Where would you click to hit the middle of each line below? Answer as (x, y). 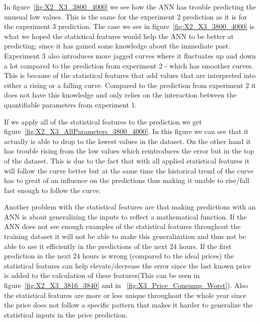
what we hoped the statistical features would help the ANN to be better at (119, 36)
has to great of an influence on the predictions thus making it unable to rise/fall (127, 180)
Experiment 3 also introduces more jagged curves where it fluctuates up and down (130, 55)
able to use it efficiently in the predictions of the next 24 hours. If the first (118, 246)
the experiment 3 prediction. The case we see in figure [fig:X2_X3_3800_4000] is (129, 26)
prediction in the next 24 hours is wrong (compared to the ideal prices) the (119, 256)
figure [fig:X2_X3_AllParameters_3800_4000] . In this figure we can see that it (126, 131)
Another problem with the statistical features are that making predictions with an (130, 207)
